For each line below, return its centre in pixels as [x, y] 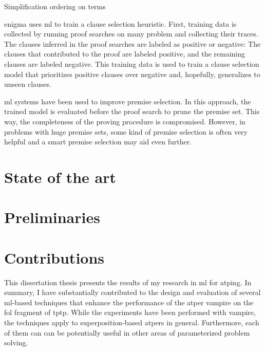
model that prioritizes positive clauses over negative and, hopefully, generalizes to [132, 74]
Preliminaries [52, 217]
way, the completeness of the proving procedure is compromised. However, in [125, 121]
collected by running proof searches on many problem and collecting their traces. [131, 34]
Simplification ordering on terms [55, 6]
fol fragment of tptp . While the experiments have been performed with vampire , [130, 312]
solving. [16, 343]
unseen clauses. [28, 84]
